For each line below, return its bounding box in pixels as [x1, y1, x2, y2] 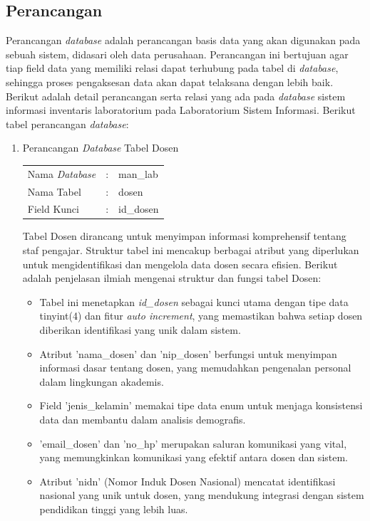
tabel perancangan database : [6, 116, 129, 131]
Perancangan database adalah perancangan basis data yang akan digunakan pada [6, 33, 361, 48]
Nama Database [27, 166, 96, 181]
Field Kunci [27, 201, 79, 216]
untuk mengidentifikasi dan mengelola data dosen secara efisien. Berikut [22, 256, 338, 271]
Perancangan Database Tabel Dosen [22, 140, 179, 155]
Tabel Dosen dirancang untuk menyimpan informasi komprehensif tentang [22, 228, 346, 243]
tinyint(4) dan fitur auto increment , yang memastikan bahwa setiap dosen [39, 308, 363, 323]
